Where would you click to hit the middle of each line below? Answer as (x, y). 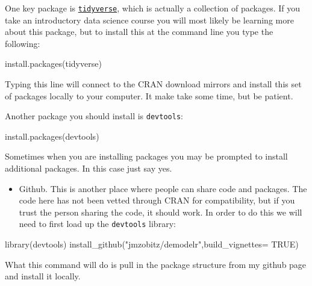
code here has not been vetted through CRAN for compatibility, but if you (157, 200)
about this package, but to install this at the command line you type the (139, 32)
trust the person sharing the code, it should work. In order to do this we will (161, 212)
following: (23, 43)
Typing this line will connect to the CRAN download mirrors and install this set (153, 84)
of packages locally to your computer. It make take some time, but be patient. (149, 95)
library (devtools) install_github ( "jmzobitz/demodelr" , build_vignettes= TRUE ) (152, 244)
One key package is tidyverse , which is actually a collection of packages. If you (153, 8)
